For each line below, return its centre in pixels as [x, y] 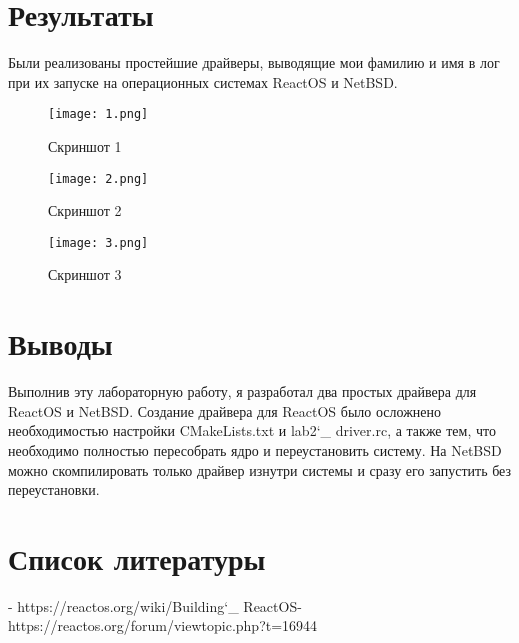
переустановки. [54, 489]
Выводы [60, 343]
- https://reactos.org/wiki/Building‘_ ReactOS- [155, 605]
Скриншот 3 [85, 274]
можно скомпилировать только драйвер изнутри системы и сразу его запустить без [260, 469]
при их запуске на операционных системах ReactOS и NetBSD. [203, 81]
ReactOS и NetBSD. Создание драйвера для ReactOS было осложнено [225, 410]
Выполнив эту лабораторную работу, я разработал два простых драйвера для [242, 391]
